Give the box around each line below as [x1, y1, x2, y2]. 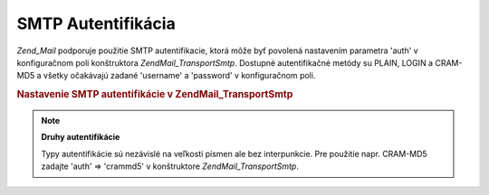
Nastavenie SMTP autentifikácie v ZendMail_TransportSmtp [16, 88, 293, 101]
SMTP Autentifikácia [16, 14, 176, 33]
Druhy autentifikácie [41, 132, 120, 143]
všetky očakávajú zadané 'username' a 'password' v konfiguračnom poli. [43, 70, 316, 81]
